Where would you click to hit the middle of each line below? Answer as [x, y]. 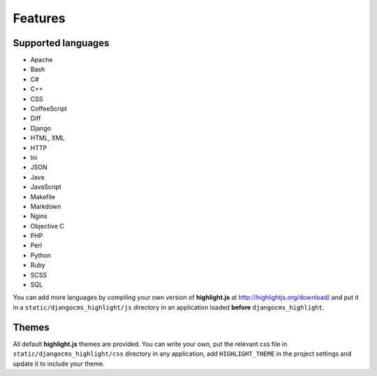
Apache [42, 60]
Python [41, 255]
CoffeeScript [49, 109]
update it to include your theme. [59, 363]
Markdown [46, 206]
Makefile [43, 196]
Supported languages [61, 43]
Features [39, 18]
